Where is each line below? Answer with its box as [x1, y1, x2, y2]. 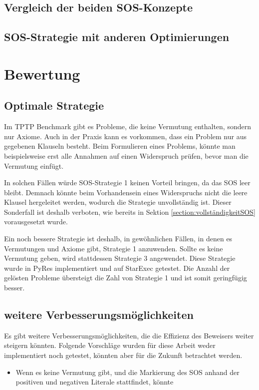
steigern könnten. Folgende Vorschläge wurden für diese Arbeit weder [4, 340, 216, 350]
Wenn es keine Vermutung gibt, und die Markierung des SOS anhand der [15, 366, 240, 377]
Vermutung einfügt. [4, 160, 64, 171]
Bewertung [4, 63, 80, 84]
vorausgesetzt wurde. [4, 216, 68, 227]
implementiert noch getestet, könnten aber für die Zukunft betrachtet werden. [4, 350, 243, 360]
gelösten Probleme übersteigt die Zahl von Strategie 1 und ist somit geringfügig [4, 272, 247, 283]
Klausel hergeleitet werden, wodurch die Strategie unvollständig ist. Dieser [4, 197, 232, 207]
